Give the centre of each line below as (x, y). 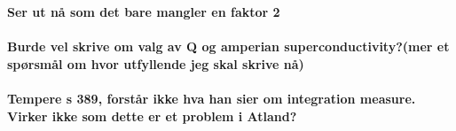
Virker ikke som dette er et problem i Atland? (152, 116)
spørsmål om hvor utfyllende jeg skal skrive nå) (156, 63)
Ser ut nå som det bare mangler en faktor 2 (144, 12)
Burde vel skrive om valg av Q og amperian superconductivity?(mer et (228, 46)
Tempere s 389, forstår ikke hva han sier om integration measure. (212, 98)
